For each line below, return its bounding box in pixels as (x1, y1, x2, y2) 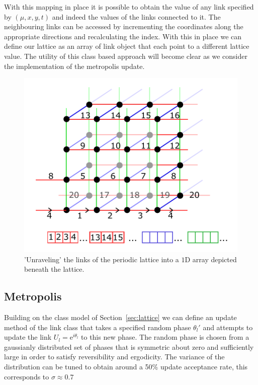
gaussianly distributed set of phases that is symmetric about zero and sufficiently (4, 341, 254, 352)
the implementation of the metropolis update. (4, 60, 145, 71)
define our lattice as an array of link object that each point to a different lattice (4, 41, 249, 51)
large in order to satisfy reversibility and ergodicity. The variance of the (4, 351, 225, 362)
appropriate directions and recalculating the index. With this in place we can (4, 31, 242, 41)
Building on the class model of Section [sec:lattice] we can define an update (4, 312, 237, 323)
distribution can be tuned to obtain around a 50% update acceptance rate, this (4, 361, 248, 372)
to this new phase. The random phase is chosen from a (81, 332, 249, 342)
